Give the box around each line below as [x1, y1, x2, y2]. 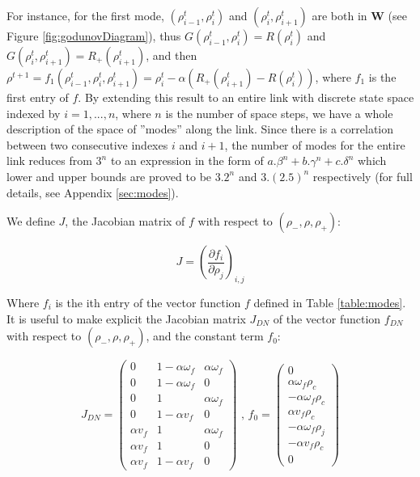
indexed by [6, 104, 61, 121]
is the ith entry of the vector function [55, 293, 241, 310]
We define [6, 213, 55, 230]
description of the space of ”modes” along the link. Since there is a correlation [6, 120, 394, 137]
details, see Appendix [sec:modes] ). [6, 184, 179, 201]
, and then [146, 47, 197, 63]
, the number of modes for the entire [224, 136, 405, 153]
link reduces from [6, 152, 92, 169]
